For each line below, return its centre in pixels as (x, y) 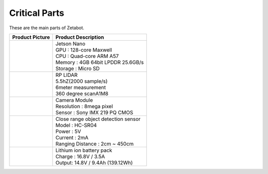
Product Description (80, 37)
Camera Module (74, 100)
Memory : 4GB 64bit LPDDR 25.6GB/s (100, 62)
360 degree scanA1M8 (82, 93)
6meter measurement (81, 87)
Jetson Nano (70, 44)
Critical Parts (37, 13)
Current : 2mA (72, 137)
